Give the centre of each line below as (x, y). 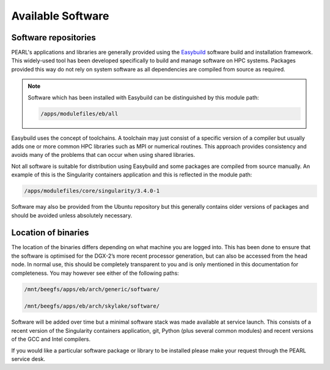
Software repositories (53, 38)
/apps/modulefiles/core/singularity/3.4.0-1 (92, 191)
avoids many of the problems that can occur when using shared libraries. (103, 155)
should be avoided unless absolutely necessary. (72, 215)
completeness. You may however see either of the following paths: (95, 273)
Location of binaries (50, 233)
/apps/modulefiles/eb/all (79, 114)
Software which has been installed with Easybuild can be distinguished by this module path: (143, 97)
